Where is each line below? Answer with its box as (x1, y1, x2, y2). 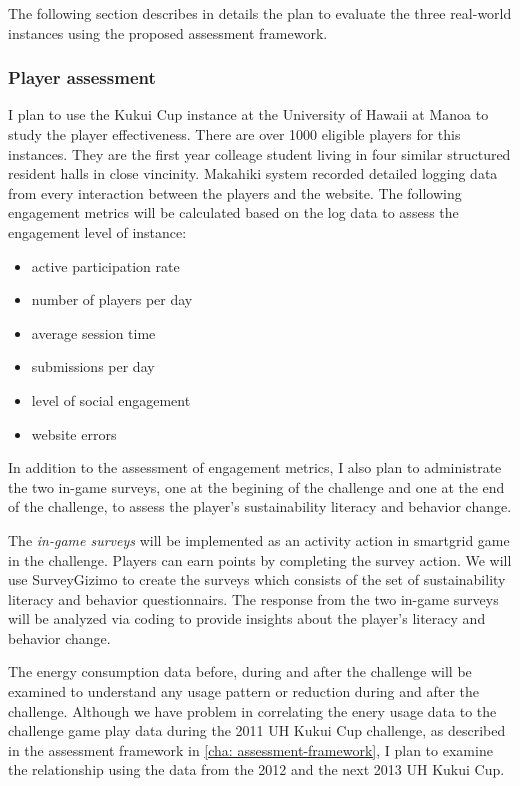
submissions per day (31, 356, 155, 377)
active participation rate (31, 255, 180, 276)
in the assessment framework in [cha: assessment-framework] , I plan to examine (8, 739, 493, 760)
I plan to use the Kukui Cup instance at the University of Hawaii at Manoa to (8, 104, 489, 125)
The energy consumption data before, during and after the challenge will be (8, 661, 472, 682)
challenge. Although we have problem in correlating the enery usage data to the (8, 700, 497, 721)
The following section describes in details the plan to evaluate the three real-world (8, 3, 512, 23)
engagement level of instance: (8, 221, 187, 242)
